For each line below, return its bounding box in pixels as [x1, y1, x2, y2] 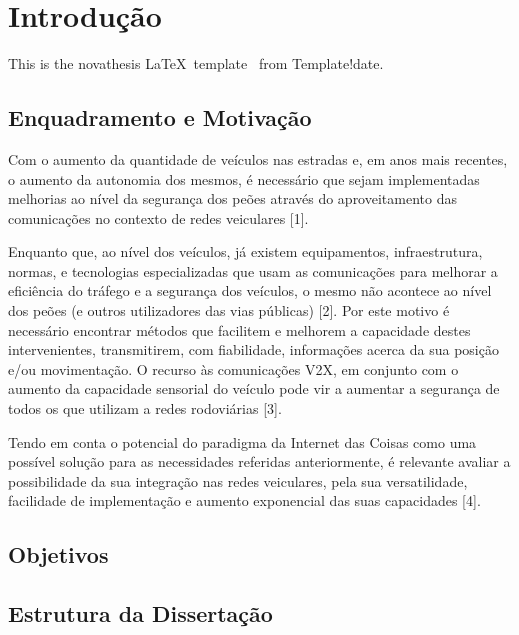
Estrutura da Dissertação [8, 598, 273, 629]
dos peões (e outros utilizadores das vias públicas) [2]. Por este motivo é [8, 300, 450, 321]
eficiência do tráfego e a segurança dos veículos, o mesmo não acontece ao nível [8, 280, 492, 301]
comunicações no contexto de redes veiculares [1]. [8, 207, 309, 228]
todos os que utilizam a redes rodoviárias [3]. [8, 398, 282, 419]
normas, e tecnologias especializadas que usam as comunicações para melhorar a [8, 260, 498, 281]
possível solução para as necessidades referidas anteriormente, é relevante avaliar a [8, 451, 511, 472]
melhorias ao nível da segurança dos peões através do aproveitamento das [8, 188, 457, 209]
